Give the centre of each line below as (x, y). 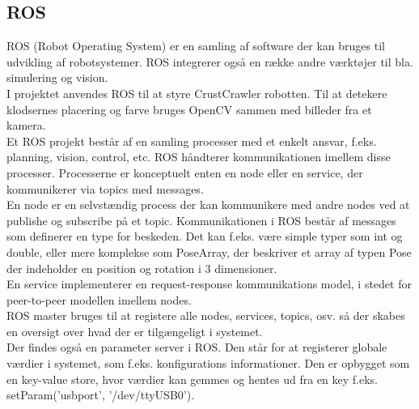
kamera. (26, 125)
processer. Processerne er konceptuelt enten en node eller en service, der (185, 172)
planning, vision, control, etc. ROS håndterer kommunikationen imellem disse (199, 157)
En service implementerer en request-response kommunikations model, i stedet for (209, 284)
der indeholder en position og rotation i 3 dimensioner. (142, 268)
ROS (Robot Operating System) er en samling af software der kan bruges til (196, 46)
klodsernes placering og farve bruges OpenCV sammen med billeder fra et (189, 109)
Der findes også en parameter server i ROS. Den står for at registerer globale (197, 347)
